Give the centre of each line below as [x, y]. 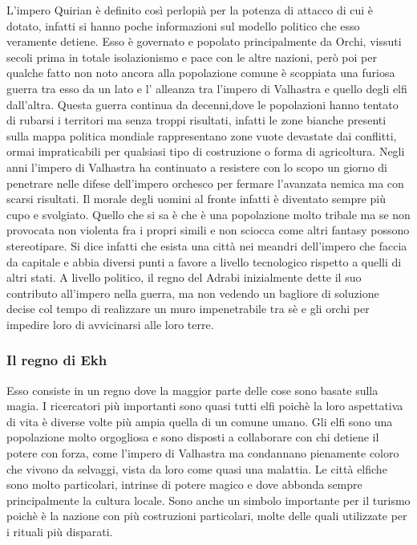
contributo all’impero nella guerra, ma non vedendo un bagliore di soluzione [193, 293]
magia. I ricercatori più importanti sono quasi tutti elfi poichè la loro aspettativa [205, 406]
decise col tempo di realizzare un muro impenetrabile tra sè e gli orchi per [188, 309]
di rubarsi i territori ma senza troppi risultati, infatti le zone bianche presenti [196, 120]
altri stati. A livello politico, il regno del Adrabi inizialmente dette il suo [184, 277]
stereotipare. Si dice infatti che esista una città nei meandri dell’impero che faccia [207, 245]
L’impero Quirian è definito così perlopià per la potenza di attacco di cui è [190, 10]
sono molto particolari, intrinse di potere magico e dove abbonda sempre [184, 484]
